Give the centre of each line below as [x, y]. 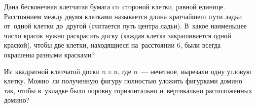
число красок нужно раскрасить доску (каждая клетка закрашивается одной [118, 35]
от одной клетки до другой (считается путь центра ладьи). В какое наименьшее [126, 26]
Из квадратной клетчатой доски [52, 71]
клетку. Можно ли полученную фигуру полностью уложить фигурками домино [123, 81]
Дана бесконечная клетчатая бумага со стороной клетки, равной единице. [115, 6]
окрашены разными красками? [50, 54]
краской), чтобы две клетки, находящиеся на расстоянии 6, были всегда [112, 45]
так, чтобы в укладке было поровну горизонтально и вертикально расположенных [128, 90]
